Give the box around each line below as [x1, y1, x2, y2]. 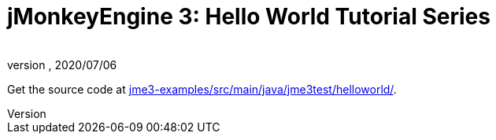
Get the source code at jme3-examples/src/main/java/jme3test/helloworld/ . [7, 82, 397, 96]
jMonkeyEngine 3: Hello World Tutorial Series [7, 3, 490, 30]
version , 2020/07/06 [7, 57, 117, 72]
